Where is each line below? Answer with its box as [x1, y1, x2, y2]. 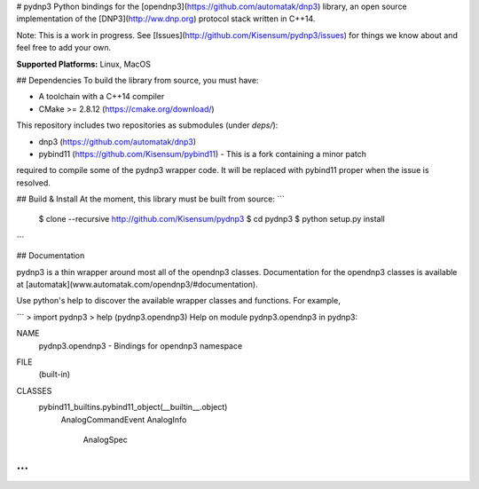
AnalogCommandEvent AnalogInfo [60, 414, 187, 425]
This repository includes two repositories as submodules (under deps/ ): [16, 120, 279, 130]
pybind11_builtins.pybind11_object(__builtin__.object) [38, 402, 228, 413]
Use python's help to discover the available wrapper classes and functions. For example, [16, 296, 341, 306]
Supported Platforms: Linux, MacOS [16, 59, 151, 69]
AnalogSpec [82, 434, 128, 445]
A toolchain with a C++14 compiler [38, 91, 165, 102]
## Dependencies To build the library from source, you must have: [16, 75, 259, 85]
